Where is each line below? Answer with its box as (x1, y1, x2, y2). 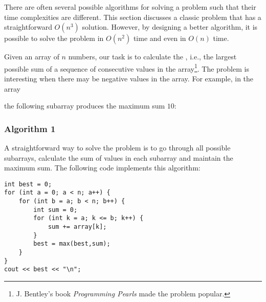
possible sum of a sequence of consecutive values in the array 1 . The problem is (4, 61, 249, 74)
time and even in (133, 33, 186, 44)
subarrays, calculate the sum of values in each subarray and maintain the (4, 152, 233, 163)
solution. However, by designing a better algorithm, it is (82, 21, 258, 32)
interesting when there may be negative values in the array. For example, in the (4, 73, 254, 84)
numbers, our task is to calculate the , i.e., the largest (68, 51, 237, 62)
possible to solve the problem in (4, 33, 104, 44)
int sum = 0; (33, 206, 78, 213)
